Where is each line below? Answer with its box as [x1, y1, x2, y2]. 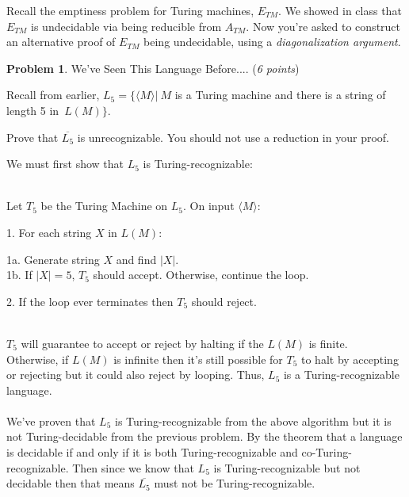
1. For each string [6, 224, 92, 240]
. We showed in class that [278, 2, 402, 18]
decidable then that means [6, 475, 135, 491]
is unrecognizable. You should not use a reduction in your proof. [77, 128, 389, 145]
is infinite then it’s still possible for [113, 350, 283, 367]
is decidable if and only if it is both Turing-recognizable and [6, 444, 298, 461]
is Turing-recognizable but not [213, 459, 361, 476]
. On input [183, 197, 235, 214]
